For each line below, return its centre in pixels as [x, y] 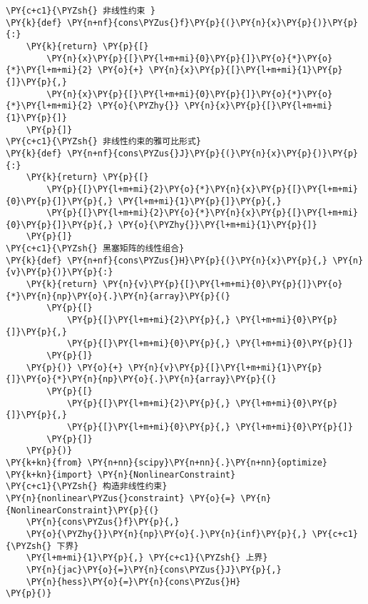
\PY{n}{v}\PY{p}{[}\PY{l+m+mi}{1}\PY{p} [225, 367]
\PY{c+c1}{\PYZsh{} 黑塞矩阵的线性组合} [95, 249]
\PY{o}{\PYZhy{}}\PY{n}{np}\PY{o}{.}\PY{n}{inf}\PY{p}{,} [167, 534]
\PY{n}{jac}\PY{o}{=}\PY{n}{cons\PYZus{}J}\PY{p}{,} [154, 569]
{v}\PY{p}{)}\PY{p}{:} [60, 272]
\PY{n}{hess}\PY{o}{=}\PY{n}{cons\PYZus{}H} [133, 582]
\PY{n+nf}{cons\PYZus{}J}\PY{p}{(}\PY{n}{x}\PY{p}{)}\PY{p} [212, 153]
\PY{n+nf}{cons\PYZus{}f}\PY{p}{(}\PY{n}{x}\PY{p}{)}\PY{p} [212, 22]
